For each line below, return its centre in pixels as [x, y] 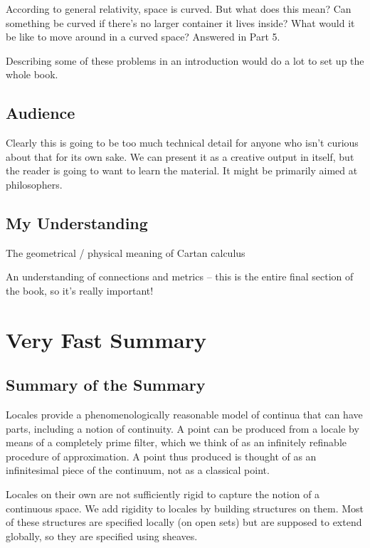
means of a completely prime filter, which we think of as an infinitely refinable [176, 442]
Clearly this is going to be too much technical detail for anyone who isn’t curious [182, 143]
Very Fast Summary [106, 339]
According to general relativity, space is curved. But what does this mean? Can [179, 9]
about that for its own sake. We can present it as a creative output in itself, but [180, 156]
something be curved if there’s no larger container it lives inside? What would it [180, 22]
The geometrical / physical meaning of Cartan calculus [126, 252]
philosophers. [34, 184]
